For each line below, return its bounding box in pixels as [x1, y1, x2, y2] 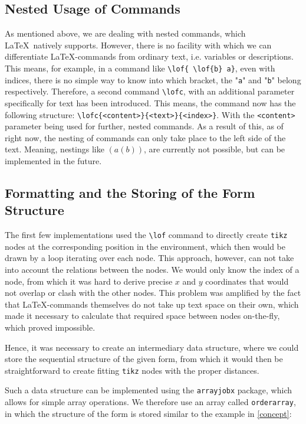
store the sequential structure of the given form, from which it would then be [5, 353, 283, 365]
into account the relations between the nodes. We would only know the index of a [5, 263, 300, 276]
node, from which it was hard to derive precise [5, 275, 173, 287]
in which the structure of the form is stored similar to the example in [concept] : [5, 407, 292, 419]
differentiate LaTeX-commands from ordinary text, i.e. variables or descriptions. [5, 50, 294, 63]
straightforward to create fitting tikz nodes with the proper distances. [5, 364, 259, 376]
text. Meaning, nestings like [5, 143, 104, 155]
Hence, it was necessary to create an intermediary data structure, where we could [5, 341, 299, 353]
